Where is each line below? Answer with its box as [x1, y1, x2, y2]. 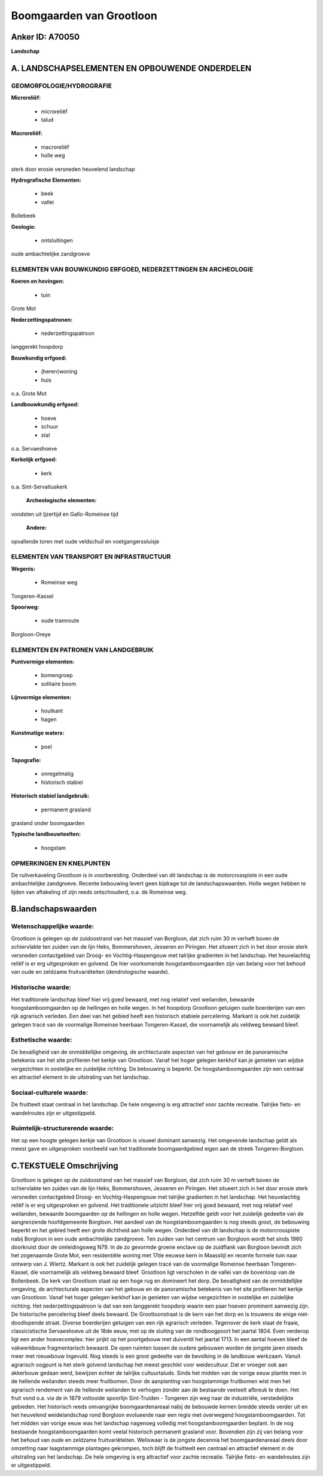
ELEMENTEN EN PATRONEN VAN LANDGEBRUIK [11, 645, 154, 654]
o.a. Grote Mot [11, 390, 47, 397]
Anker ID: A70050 [11, 32, 80, 42]
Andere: [26, 524, 47, 532]
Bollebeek [11, 212, 36, 219]
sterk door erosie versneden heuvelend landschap [11, 165, 135, 173]
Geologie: [11, 223, 36, 230]
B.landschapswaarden [11, 904, 97, 914]
